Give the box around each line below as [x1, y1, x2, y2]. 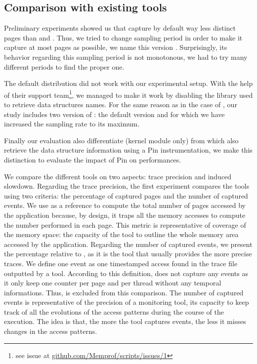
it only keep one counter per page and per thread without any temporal [4, 278, 221, 288]
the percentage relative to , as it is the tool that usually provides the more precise [4, 248, 252, 259]
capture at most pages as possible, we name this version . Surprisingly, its [4, 42, 227, 52]
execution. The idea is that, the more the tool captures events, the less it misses [4, 316, 246, 326]
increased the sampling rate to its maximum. [4, 119, 140, 129]
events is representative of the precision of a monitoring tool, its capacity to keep [4, 297, 249, 307]
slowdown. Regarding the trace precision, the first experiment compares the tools [4, 181, 250, 191]
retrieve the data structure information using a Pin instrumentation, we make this [4, 145, 253, 155]
